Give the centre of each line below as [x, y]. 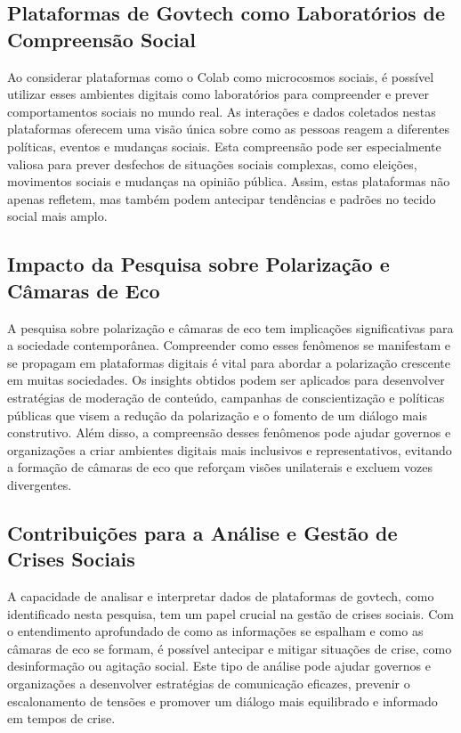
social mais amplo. [57, 216]
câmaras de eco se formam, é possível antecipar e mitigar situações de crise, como [230, 648]
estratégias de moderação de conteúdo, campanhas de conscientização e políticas [226, 397]
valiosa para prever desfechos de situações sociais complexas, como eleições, [212, 163]
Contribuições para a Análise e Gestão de [202, 532]
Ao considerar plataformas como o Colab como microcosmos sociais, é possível [221, 76]
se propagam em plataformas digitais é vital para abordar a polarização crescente [229, 362]
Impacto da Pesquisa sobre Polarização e [198, 264]
